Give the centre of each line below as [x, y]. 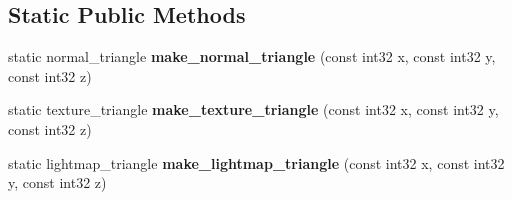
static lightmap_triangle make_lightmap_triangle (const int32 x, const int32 [256, 162]
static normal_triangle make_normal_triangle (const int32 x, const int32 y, [252, 56]
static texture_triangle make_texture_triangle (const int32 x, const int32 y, [253, 109]
